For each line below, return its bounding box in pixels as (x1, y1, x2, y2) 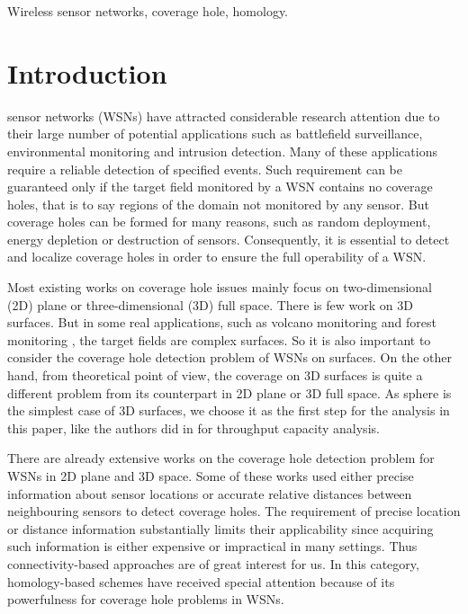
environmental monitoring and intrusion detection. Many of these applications (7, 141, 437, 160)
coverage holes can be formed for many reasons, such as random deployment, (7, 212, 431, 231)
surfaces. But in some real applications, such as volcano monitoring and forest (7, 313, 436, 332)
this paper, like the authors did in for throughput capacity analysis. (7, 418, 380, 437)
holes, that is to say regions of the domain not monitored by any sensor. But (7, 194, 429, 213)
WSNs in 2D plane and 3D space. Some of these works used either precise (7, 467, 414, 485)
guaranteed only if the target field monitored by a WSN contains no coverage (7, 177, 433, 196)
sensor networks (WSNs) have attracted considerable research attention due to (7, 106, 440, 125)
